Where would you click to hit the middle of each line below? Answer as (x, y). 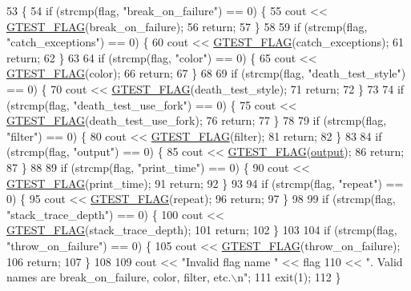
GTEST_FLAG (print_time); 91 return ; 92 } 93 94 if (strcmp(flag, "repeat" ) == (205, 183)
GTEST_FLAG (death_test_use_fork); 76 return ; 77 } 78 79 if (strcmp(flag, (197, 120)
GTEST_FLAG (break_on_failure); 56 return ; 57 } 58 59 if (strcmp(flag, (187, 26)
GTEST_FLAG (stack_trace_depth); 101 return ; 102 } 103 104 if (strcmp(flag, (202, 230)
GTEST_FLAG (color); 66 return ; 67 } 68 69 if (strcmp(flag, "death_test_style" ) (206, 73)
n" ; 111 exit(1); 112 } (289, 277)
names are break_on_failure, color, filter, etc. (119, 277)
